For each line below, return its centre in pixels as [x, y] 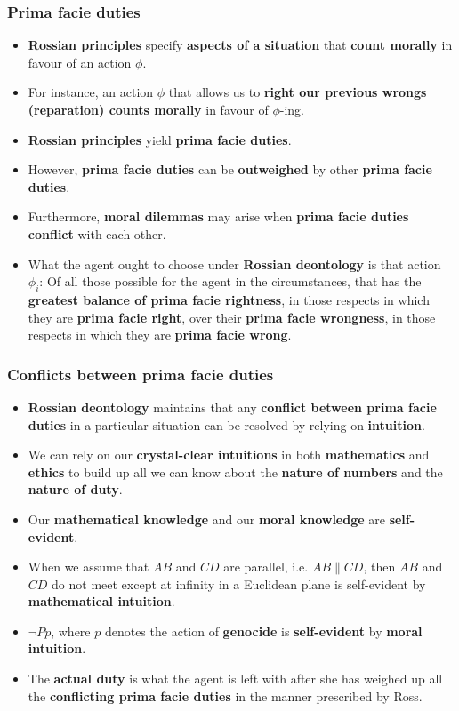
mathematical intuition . [101, 601]
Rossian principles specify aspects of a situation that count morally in [240, 45]
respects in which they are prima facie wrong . [160, 335]
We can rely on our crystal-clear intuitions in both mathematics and [229, 455]
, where [71, 631]
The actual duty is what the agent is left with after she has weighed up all [235, 679]
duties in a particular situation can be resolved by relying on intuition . [226, 424]
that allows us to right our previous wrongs [298, 92]
